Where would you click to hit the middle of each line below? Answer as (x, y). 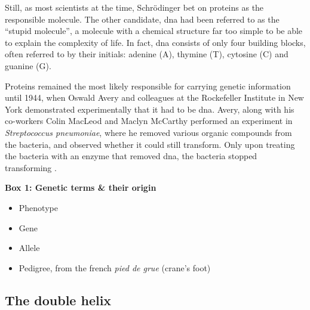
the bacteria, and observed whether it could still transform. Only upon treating (150, 144)
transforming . (31, 167)
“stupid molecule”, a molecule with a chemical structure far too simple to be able (154, 31)
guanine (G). (28, 65)
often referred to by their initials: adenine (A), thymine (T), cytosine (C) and (147, 54)
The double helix (58, 300)
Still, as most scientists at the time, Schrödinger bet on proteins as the (134, 7)
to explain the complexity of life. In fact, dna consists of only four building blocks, (155, 42)
